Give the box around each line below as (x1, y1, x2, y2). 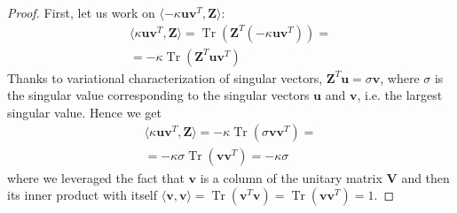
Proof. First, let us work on (7, 4, 155, 21)
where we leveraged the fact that (7, 168, 185, 186)
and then (401, 168, 450, 186)
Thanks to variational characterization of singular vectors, (7, 68, 323, 87)
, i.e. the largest (357, 86, 443, 104)
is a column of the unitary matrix (200, 168, 382, 186)
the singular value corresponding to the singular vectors (7, 86, 310, 104)
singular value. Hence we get (7, 103, 162, 121)
